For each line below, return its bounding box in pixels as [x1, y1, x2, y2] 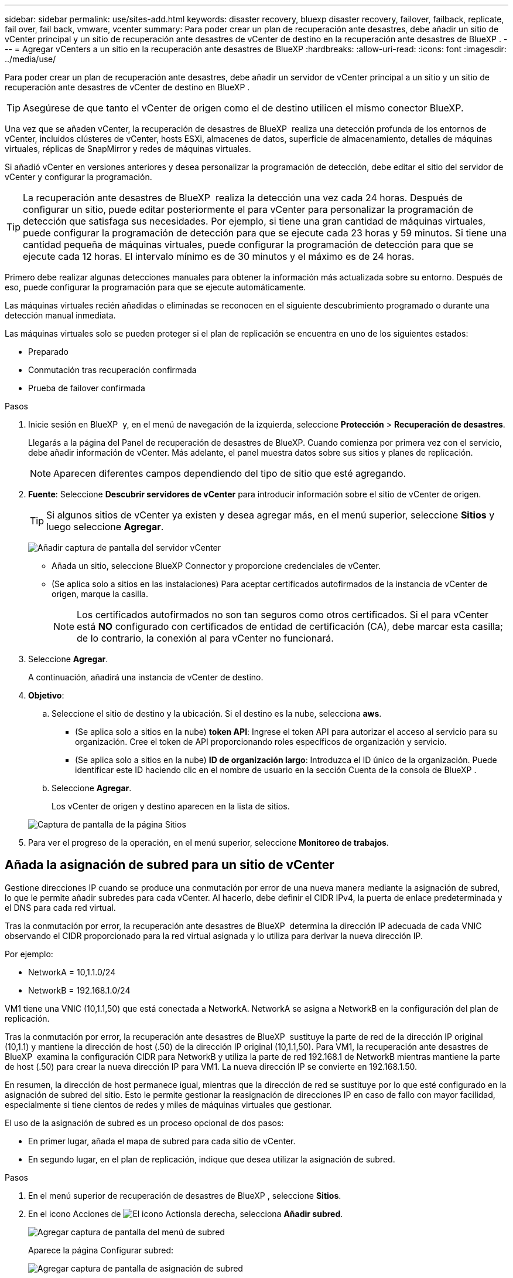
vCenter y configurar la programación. [5, 172, 152, 182]
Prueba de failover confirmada [28, 383, 145, 393]
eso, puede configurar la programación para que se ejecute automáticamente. [5, 282, 306, 292]
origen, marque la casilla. [52, 589, 148, 599]
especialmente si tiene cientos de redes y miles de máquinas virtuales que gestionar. [5, 1099, 332, 1110]
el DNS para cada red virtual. [5, 902, 116, 913]
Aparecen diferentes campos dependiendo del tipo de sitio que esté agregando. [53, 467, 406, 479]
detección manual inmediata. [5, 310, 116, 320]
